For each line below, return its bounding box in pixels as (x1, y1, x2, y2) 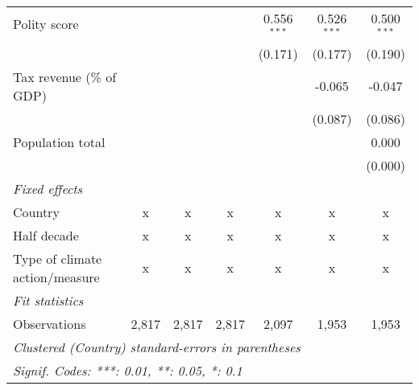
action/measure (13, 267, 100, 286)
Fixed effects (13, 179, 83, 198)
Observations (13, 314, 86, 333)
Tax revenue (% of (13, 67, 117, 86)
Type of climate (13, 248, 102, 268)
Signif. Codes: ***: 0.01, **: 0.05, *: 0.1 (13, 360, 243, 380)
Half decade (13, 225, 79, 244)
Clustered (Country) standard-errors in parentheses (13, 337, 301, 356)
